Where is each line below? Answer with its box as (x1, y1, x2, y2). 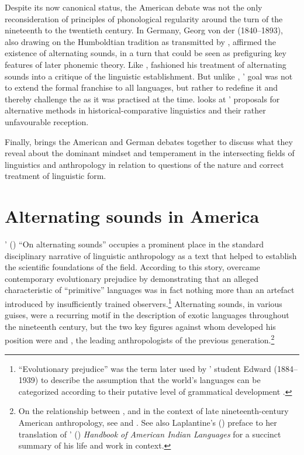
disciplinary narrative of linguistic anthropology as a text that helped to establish (5, 249, 297, 261)
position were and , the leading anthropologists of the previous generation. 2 (5, 332, 275, 346)
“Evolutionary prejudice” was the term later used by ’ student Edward (18, 362, 271, 374)
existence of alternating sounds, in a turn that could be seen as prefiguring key (5, 47, 287, 59)
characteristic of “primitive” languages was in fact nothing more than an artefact (5, 284, 295, 296)
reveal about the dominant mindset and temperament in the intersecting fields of (5, 147, 295, 159)
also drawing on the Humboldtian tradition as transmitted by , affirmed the (5, 35, 276, 47)
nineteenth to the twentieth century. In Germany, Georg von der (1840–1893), (5, 24, 283, 36)
